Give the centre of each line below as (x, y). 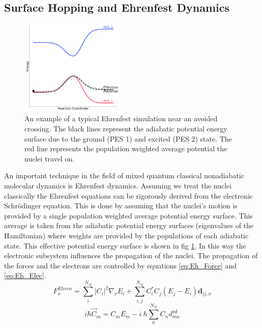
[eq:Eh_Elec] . (25, 275)
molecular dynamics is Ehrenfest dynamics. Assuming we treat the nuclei (118, 185)
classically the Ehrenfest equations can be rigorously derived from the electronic (129, 195)
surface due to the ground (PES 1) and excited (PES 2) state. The (128, 138)
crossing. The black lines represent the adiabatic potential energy (126, 128)
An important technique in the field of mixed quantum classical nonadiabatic (124, 175)
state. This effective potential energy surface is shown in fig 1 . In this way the (125, 245)
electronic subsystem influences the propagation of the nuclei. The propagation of (131, 255)
